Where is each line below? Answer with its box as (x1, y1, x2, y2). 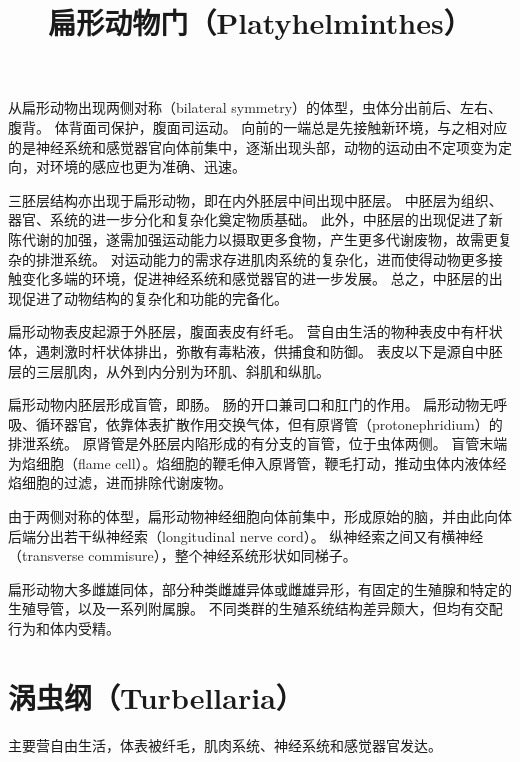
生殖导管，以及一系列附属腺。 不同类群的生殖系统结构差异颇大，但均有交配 (8, 598, 503, 619)
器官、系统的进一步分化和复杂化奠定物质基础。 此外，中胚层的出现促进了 (8, 209, 489, 230)
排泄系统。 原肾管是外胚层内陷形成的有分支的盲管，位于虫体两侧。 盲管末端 (8, 433, 508, 454)
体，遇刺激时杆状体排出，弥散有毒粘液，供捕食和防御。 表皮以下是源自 (8, 340, 475, 361)
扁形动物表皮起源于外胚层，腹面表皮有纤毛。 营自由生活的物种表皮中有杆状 (8, 321, 503, 342)
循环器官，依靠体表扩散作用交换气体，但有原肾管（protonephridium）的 (35, 413, 503, 434)
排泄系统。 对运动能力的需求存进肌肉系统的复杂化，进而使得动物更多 (35, 248, 489, 269)
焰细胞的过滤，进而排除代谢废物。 (8, 472, 232, 493)
